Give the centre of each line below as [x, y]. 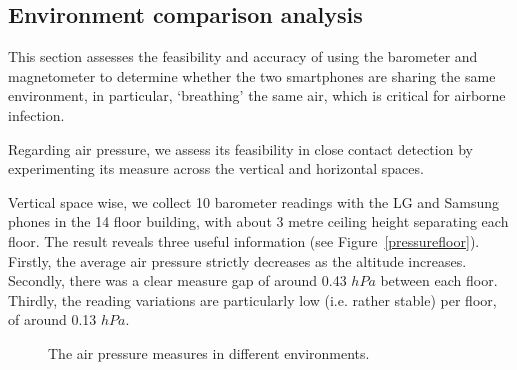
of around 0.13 [52, 319]
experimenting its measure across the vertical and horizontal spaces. [216, 168]
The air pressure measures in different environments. [209, 352]
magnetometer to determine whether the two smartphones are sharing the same [252, 75]
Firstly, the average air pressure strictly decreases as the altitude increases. [237, 260]
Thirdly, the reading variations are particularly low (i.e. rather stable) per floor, [252, 299]
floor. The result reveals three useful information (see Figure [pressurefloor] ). [244, 240]
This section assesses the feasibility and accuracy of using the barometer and [243, 56]
